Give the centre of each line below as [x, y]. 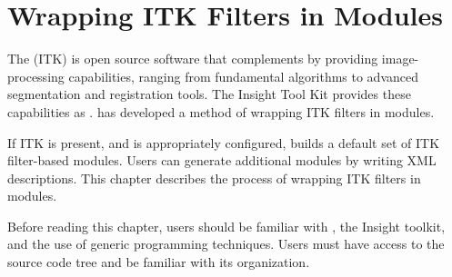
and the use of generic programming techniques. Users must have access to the [226, 244]
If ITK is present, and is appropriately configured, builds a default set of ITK [224, 142]
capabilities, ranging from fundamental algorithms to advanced [244, 76]
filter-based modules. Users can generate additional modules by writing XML [222, 160]
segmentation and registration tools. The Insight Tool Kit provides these [209, 94]
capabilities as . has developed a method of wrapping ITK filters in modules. [221, 111]
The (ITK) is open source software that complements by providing [193, 59]
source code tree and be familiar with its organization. [159, 262]
